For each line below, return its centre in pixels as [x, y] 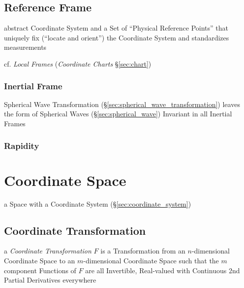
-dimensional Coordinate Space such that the [151, 260]
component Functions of [40, 270]
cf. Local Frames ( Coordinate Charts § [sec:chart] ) [78, 63]
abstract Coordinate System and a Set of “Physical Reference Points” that [116, 28]
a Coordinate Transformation [48, 251]
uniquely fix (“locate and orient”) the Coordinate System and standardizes [117, 37]
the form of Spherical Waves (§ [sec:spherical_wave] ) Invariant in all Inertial [118, 114]
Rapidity [22, 145]
